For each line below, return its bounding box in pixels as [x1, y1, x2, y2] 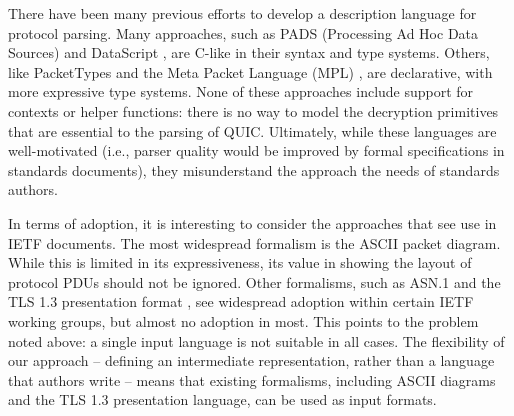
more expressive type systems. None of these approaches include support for [8, 81, 474, 102]
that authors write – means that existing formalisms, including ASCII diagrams [8, 369, 496, 390]
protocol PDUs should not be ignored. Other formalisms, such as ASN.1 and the [8, 271, 501, 292]
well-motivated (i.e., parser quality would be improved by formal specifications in [8, 140, 505, 161]
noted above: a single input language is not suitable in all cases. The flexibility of [8, 330, 505, 351]
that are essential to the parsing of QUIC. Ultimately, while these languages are [8, 120, 497, 141]
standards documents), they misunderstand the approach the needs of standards [8, 159, 500, 180]
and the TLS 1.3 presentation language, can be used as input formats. [8, 389, 437, 410]
